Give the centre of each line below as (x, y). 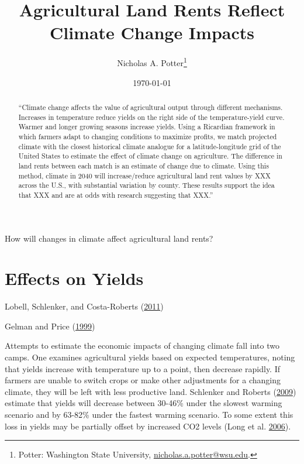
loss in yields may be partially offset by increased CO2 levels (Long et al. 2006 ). (148, 426)
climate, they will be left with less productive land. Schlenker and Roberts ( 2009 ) (151, 391)
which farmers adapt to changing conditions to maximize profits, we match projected (148, 136)
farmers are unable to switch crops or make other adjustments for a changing (143, 380)
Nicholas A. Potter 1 (152, 62)
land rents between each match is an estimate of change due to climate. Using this (144, 165)
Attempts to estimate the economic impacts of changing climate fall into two (142, 346)
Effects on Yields (74, 278)
